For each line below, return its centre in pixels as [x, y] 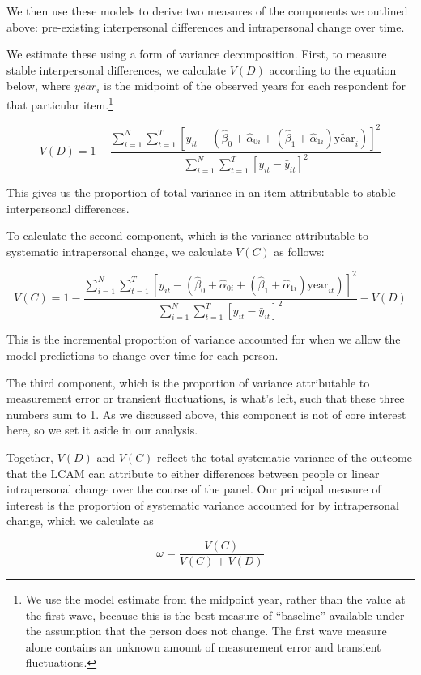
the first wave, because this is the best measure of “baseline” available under [215, 615]
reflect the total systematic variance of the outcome [285, 457]
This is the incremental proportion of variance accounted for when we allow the [204, 339]
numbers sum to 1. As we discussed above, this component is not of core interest [206, 414]
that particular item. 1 [60, 103]
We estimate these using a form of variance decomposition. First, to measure [197, 54]
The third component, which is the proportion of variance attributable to [188, 382]
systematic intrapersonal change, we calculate [119, 251]
